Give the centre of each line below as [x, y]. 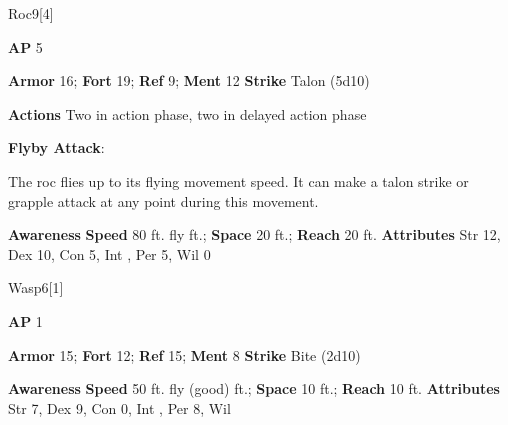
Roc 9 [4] [31, 13]
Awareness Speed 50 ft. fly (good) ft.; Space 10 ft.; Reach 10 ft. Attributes [254, 388]
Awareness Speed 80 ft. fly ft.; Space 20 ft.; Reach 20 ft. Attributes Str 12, [254, 234]
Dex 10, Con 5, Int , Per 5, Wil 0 [109, 253]
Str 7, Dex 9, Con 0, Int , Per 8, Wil [119, 407]
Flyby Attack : [56, 147]
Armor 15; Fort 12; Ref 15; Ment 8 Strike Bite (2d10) [184, 354]
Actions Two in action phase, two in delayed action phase [187, 113]
